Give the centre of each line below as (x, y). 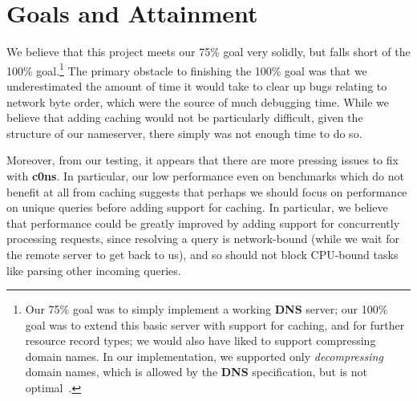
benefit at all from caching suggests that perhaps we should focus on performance (207, 191)
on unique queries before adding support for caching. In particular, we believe (197, 207)
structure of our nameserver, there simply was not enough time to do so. (184, 133)
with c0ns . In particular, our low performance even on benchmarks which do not (205, 175)
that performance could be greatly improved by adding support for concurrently (203, 223)
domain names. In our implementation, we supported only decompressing (204, 356)
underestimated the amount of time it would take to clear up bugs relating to (197, 85)
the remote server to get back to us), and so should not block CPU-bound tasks (202, 254)
